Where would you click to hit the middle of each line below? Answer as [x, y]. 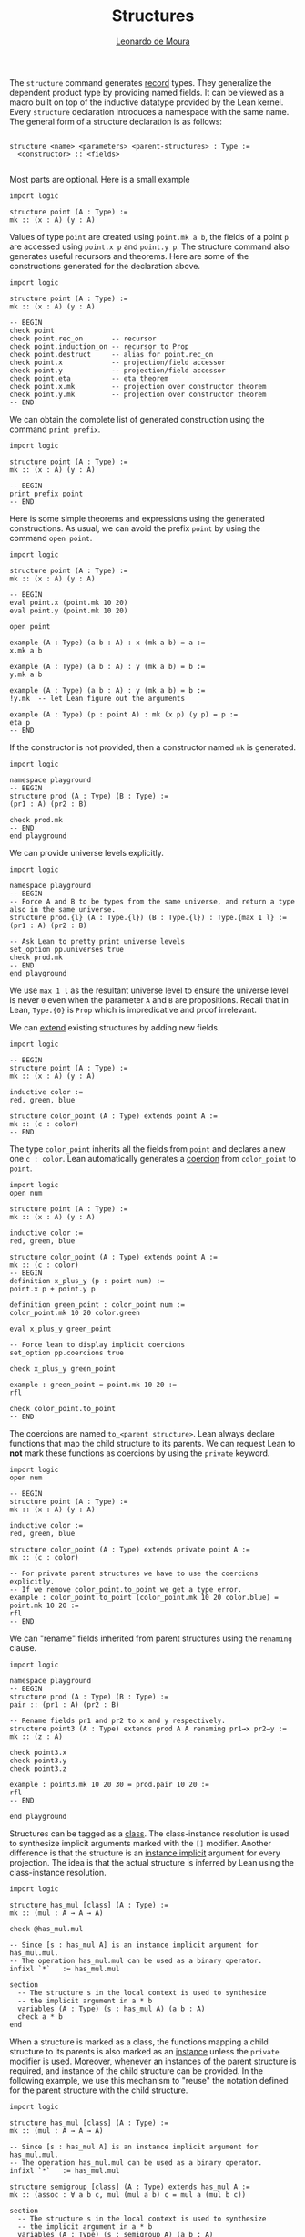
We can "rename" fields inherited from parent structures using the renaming [151, 1638]
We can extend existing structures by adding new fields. [115, 1027]
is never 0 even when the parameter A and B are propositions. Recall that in [149, 999]
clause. [23, 1647]
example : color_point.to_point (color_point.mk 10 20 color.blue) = [144, 1597]
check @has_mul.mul [46, 1929]
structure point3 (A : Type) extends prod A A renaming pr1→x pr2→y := [148, 1729]
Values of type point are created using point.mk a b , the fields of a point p [149, 236]
